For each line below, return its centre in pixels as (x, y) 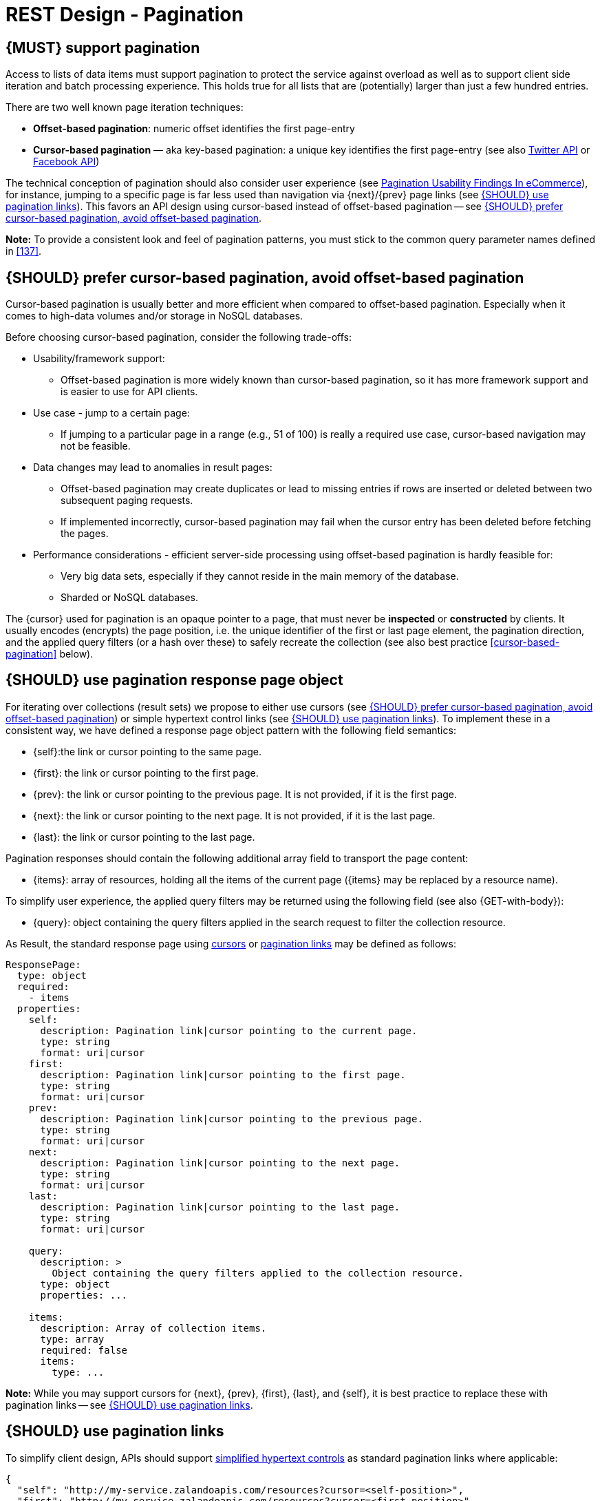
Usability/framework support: (99, 359)
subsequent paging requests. (127, 501)
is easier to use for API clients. (129, 392)
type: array (72, 1339)
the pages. (85, 534)
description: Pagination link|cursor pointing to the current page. (229, 1030)
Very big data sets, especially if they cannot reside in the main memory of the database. (260, 576)
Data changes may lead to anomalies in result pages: (153, 468)
